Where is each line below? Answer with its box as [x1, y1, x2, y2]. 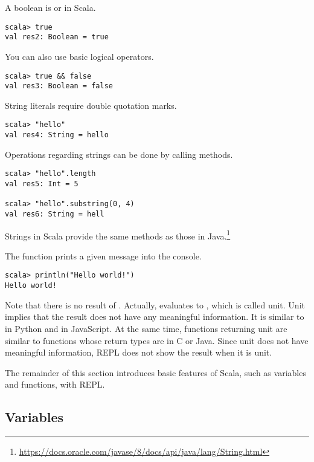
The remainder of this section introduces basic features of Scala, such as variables [5, 366, 306, 379]
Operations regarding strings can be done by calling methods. [5, 148, 233, 160]
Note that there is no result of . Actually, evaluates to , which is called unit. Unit [5, 298, 305, 311]
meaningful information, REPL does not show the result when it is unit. [5, 346, 272, 359]
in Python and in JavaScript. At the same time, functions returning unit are [5, 322, 287, 334]
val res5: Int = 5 [5, 179, 78, 188]
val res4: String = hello [5, 131, 109, 140]
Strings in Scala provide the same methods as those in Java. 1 [5, 227, 231, 242]
